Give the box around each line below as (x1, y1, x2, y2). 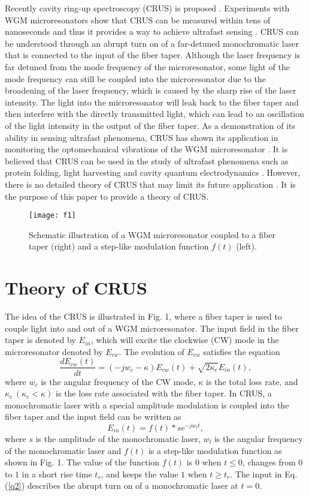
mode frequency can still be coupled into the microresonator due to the (5, 72, 266, 85)
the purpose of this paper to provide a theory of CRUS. (5, 190, 209, 202)
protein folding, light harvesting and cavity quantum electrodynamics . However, (5, 166, 301, 179)
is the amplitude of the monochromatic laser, (35, 432, 201, 444)
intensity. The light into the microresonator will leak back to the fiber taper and (5, 95, 299, 108)
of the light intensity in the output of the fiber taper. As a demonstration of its (5, 119, 296, 131)
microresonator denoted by (5, 345, 103, 357)
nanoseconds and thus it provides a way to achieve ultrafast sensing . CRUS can (5, 25, 299, 38)
